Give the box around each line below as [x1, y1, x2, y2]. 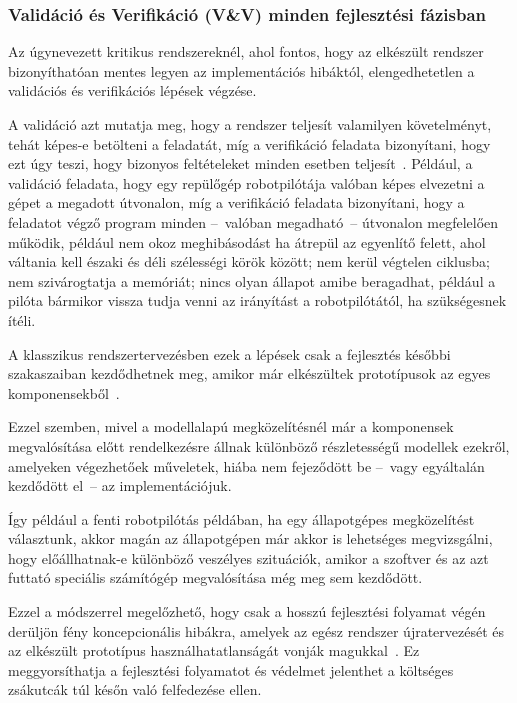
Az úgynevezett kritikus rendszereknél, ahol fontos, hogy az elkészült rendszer [8, 41, 484, 62]
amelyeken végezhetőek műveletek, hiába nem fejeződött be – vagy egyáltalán [8, 455, 485, 476]
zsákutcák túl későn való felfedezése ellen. [8, 679, 262, 700]
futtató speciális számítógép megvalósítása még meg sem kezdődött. [8, 567, 423, 588]
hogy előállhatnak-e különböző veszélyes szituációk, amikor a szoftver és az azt [8, 547, 489, 568]
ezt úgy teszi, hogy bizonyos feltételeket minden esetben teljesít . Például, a [8, 153, 473, 174]
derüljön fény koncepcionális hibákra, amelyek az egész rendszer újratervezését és [8, 620, 505, 641]
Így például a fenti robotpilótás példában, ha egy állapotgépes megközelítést [8, 508, 475, 529]
